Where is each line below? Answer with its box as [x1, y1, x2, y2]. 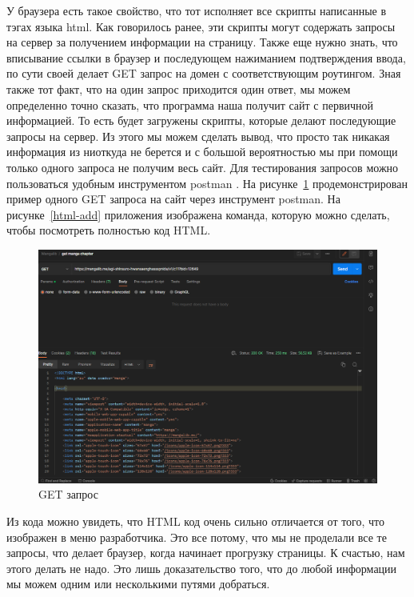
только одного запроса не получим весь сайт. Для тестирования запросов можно [6, 158, 399, 175]
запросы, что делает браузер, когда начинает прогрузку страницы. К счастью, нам [6, 544, 405, 561]
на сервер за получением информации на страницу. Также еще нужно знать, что [6, 34, 398, 50]
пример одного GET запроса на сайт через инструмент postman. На [6, 190, 340, 207]
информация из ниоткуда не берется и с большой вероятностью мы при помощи [6, 143, 398, 160]
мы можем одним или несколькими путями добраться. [6, 575, 270, 592]
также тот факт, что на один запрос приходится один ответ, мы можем [6, 80, 351, 97]
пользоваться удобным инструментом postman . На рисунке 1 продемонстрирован [6, 174, 408, 191]
